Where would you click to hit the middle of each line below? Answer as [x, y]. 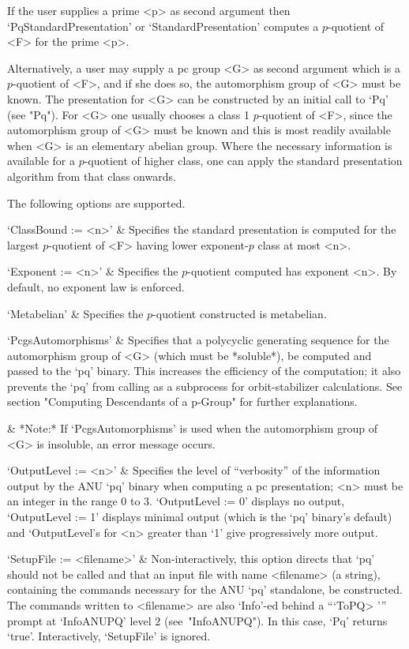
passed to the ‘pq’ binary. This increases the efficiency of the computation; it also [204, 371]
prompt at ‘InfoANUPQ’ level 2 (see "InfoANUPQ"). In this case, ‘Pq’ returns [197, 620]
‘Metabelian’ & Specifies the [75, 313]
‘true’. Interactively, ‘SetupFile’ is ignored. [109, 636]
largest [23, 244]
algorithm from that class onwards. [92, 176]
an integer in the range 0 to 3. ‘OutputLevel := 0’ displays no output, [176, 501]
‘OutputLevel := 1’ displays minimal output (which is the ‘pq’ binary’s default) [200, 517]
